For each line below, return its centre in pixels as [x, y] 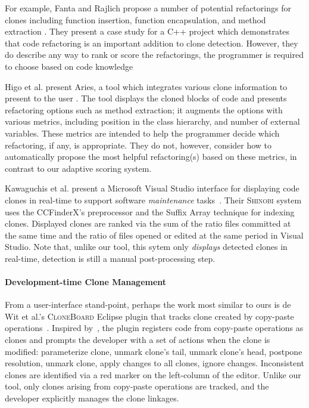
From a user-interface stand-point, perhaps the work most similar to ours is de [148, 305]
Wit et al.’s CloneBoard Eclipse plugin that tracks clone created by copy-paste [149, 316]
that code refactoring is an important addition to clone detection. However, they [152, 43]
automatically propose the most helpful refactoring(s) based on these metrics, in [151, 157]
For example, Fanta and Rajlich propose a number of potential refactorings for [148, 8]
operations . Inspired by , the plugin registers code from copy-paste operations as [154, 328]
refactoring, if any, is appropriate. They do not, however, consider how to [138, 145]
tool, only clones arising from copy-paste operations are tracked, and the [137, 386]
